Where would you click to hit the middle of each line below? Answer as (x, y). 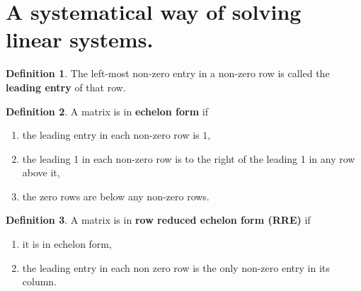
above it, (41, 172)
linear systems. (80, 39)
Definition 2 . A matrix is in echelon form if (107, 111)
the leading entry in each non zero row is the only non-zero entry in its (176, 267)
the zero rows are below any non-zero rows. (116, 196)
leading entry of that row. (66, 87)
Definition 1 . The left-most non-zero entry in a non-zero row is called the (168, 73)
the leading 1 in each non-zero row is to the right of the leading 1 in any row (189, 158)
